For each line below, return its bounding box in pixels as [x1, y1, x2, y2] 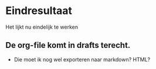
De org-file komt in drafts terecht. [5, 40, 131, 50]
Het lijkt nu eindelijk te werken [5, 23, 79, 30]
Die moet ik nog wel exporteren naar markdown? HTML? [13, 56, 151, 63]
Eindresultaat [5, 4, 73, 18]
